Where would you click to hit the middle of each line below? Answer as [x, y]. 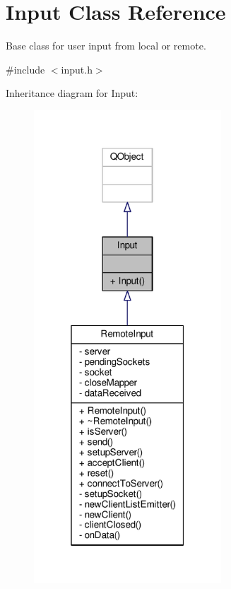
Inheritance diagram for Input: [72, 93]
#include [25, 69]
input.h [77, 69]
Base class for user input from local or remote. [106, 46]
